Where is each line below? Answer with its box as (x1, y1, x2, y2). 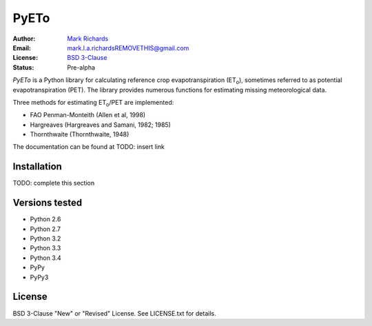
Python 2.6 (30, 215, 61, 223)
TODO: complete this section (12, 179, 95, 187)
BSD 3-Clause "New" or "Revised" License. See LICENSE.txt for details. (12, 309, 216, 317)
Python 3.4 (30, 254, 61, 262)
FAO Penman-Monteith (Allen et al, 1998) (30, 111, 146, 119)
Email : (12, 43, 31, 52)
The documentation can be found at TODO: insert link (12, 143, 165, 151)
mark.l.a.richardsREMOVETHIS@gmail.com (67, 43, 189, 52)
